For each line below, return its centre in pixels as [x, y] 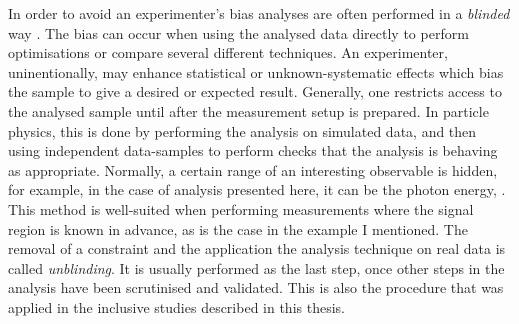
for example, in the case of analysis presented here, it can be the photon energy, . [257, 189]
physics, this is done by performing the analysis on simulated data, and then [242, 130]
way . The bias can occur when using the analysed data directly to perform [238, 32]
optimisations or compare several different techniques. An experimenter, [228, 52]
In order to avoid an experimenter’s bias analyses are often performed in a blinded [259, 13]
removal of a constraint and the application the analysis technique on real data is [257, 248]
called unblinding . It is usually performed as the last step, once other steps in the [256, 267]
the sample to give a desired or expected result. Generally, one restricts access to [255, 91]
